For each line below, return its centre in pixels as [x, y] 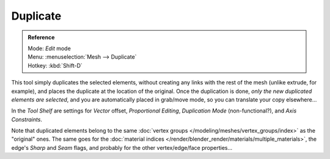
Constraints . [27, 119]
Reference [41, 37]
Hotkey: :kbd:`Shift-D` [55, 65]
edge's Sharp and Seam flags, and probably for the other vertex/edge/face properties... [122, 147]
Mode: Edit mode [50, 48]
